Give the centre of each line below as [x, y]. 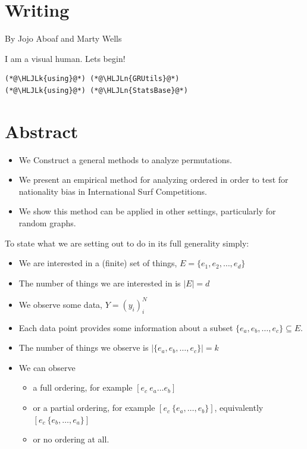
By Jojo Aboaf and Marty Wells [63, 38]
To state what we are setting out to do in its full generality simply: [127, 243]
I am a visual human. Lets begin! [65, 58]
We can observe [47, 367]
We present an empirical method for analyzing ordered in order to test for [153, 180]
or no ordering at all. [71, 439]
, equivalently [239, 408]
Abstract [42, 131]
